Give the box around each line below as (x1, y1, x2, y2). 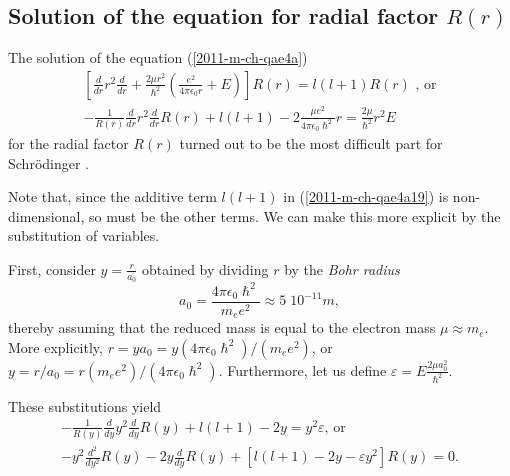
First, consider (8, 258, 96, 279)
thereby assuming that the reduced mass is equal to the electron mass (8, 317, 436, 338)
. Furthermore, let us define (218, 359, 387, 380)
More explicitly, (8, 336, 103, 357)
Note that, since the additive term (8, 186, 217, 207)
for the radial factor (8, 133, 129, 153)
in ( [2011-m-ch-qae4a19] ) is (283, 186, 449, 207)
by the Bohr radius (284, 258, 400, 279)
